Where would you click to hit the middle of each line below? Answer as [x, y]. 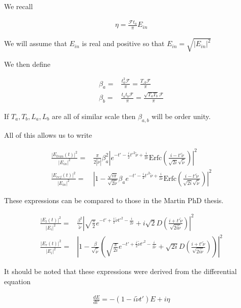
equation [17, 281]
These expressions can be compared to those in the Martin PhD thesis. [114, 200]
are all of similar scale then [94, 116]
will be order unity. [181, 116]
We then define [27, 64]
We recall [18, 6]
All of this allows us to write [48, 134]
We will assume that [36, 43]
